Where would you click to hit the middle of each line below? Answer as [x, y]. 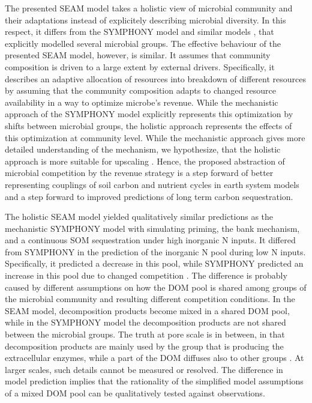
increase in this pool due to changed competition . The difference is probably [146, 275]
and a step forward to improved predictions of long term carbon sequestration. [149, 196]
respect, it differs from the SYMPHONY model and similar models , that [139, 32]
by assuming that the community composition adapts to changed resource [140, 90]
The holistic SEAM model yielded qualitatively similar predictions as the [139, 217]
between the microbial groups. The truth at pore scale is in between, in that [145, 334]
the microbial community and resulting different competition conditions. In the [150, 299]
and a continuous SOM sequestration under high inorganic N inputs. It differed [150, 240]
